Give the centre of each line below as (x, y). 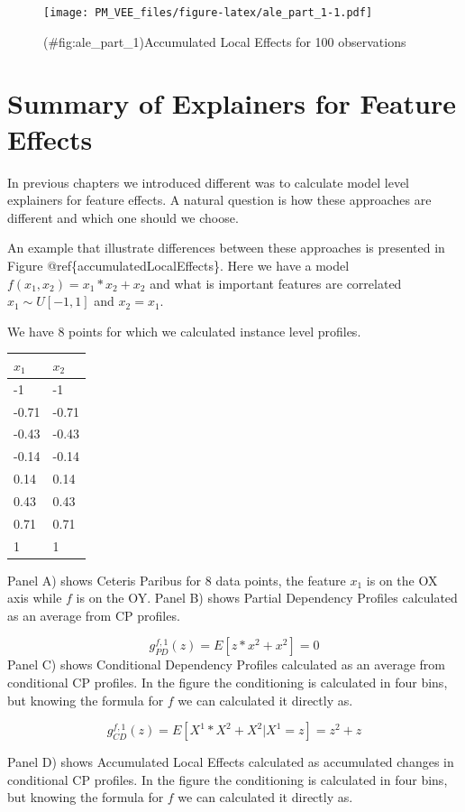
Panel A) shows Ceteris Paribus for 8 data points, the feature (177, 580)
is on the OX (402, 580)
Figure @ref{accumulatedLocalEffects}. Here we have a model (178, 265)
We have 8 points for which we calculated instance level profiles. (184, 331)
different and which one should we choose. (123, 217)
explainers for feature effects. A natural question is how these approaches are (219, 200)
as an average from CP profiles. (94, 615)
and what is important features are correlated (276, 283)
